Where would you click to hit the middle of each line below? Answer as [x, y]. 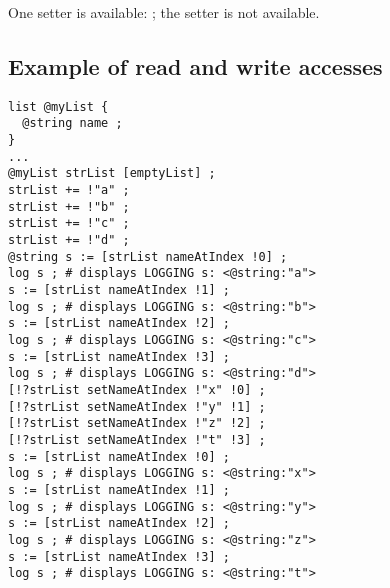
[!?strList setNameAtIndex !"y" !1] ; [137, 406]
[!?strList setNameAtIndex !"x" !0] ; [137, 389]
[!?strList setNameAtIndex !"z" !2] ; [137, 423]
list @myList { [58, 106]
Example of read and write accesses [195, 65]
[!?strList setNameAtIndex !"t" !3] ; [137, 439]
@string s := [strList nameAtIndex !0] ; [148, 256]
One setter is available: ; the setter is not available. [164, 12]
